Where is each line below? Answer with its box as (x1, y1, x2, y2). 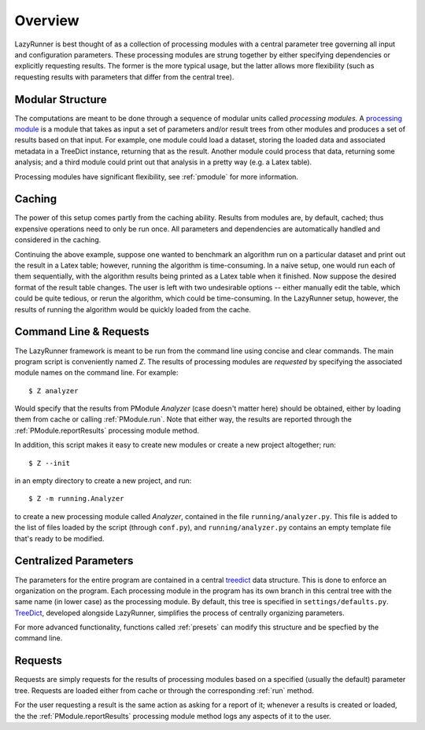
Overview (14, 12, 79, 29)
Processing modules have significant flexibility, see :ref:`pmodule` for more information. (14, 171, 299, 181)
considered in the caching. (14, 235, 102, 245)
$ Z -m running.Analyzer (28, 494, 124, 503)
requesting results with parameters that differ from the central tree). (14, 72, 235, 82)
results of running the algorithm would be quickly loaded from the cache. (14, 304, 251, 314)
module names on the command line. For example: (14, 368, 179, 378)
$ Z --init (28, 459, 71, 467)
